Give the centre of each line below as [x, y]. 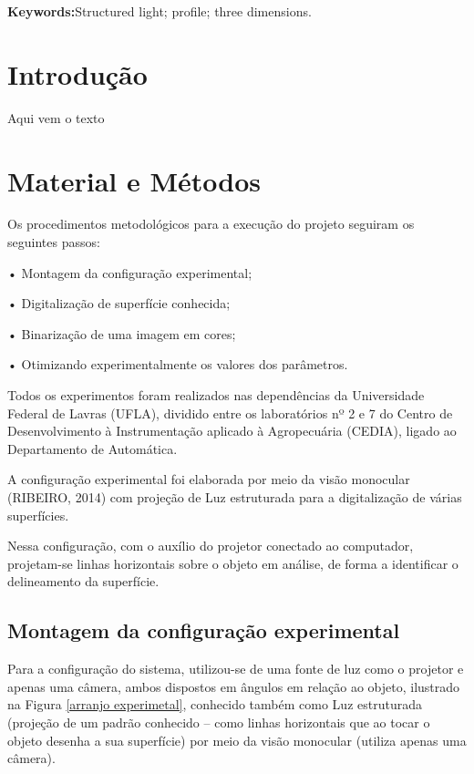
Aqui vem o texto [56, 117]
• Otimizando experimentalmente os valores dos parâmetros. [178, 364]
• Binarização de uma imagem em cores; [122, 333]
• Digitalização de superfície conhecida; [119, 303]
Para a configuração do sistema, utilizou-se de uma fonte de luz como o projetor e [236, 669]
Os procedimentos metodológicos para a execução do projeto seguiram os [211, 224]
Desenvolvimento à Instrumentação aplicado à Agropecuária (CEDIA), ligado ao [232, 431]
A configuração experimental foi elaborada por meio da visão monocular [209, 479]
